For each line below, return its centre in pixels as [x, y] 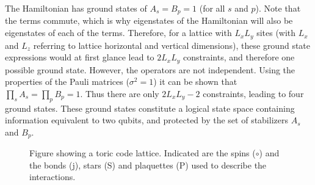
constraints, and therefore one [239, 57]
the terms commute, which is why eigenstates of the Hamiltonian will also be [149, 20]
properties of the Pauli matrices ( [67, 82]
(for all [212, 8]
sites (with [276, 33]
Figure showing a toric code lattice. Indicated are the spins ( [143, 153]
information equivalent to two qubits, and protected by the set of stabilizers [147, 120]
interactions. [52, 177]
